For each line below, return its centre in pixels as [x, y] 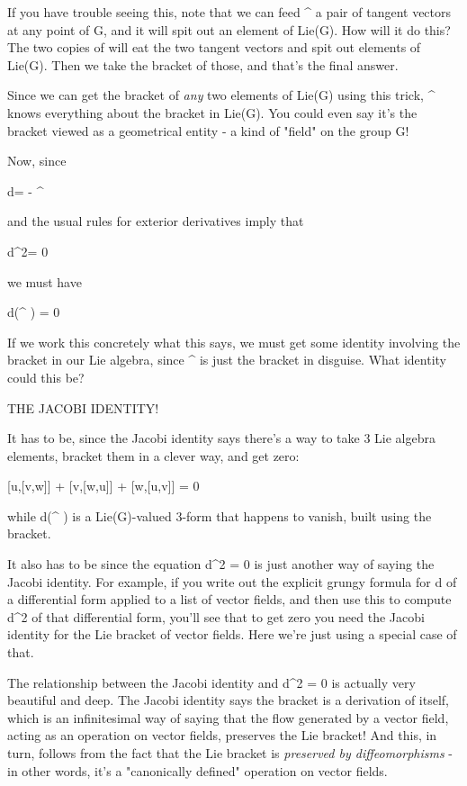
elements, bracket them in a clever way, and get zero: [153, 455]
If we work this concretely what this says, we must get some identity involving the [234, 342]
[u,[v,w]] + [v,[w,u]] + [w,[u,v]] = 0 [103, 486]
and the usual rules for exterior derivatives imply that [156, 221]
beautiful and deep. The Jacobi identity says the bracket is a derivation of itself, [228, 700]
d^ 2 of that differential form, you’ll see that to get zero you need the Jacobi [216, 616]
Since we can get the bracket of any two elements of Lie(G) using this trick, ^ [221, 95]
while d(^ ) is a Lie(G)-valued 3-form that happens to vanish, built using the [220, 515]
